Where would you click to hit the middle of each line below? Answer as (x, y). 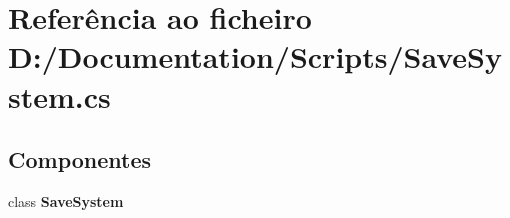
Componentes (80, 159)
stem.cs (59, 95)
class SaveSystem (66, 200)
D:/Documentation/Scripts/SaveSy (255, 56)
